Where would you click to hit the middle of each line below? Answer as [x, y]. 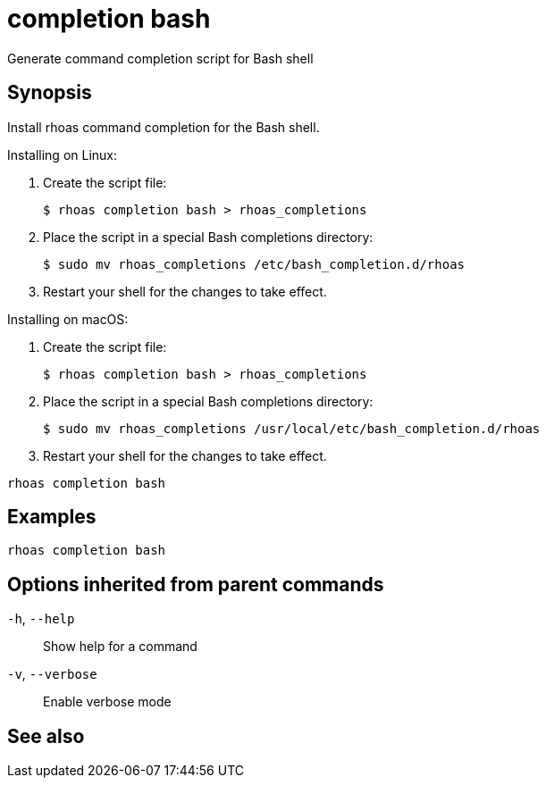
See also [46, 736]
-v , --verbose [52, 674]
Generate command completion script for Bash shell [160, 58]
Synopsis [50, 93]
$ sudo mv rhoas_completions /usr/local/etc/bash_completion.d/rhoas [292, 428]
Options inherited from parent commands [196, 584]
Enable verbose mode [107, 702]
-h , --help [41, 619]
